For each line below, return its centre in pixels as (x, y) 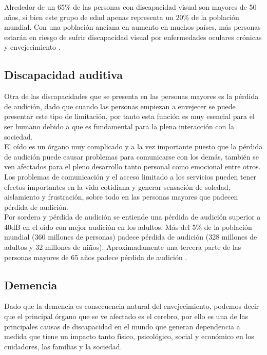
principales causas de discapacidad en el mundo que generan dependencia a (122, 326)
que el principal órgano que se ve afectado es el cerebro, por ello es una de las (126, 316)
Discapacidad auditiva (63, 75)
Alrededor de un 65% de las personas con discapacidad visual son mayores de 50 (130, 7)
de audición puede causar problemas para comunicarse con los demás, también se (132, 156)
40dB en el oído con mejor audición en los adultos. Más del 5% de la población (128, 226)
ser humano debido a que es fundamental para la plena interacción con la (119, 126)
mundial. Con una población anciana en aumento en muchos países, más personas (132, 27)
